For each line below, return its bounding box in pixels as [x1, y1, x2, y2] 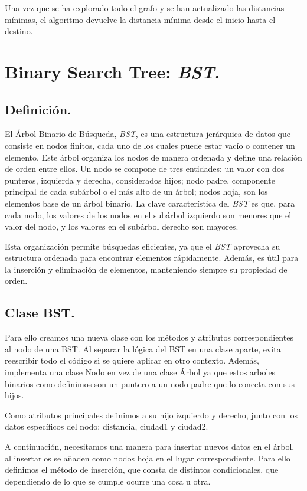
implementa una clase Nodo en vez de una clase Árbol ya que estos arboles [5, 366, 276, 378]
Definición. [5, 100, 71, 118]
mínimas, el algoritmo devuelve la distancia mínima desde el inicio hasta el [5, 13, 276, 25]
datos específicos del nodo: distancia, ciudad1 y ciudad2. [5, 420, 208, 433]
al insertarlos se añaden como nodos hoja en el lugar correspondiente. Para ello [5, 451, 290, 464]
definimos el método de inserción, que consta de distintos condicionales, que [5, 463, 279, 476]
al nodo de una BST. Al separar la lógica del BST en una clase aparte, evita [5, 342, 281, 355]
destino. [5, 25, 33, 37]
